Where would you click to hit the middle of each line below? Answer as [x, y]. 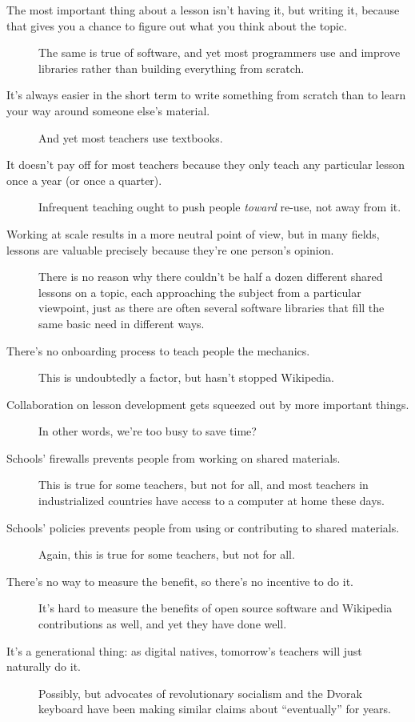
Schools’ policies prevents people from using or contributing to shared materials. [203, 527]
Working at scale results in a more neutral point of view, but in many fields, [193, 233]
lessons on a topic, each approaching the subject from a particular [200, 292]
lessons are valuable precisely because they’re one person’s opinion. [170, 249]
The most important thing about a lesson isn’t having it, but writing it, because [203, 10]
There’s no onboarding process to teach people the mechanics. [158, 350]
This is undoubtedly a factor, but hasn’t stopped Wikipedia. [186, 377]
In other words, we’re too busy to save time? [148, 431]
